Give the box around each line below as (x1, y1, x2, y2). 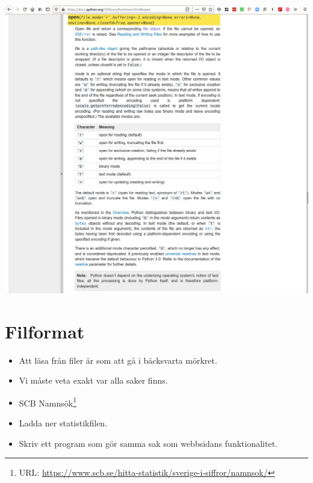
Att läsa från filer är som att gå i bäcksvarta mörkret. (19, 354, 217, 366)
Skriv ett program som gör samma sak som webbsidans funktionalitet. (19, 437, 277, 449)
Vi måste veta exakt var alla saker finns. (19, 374, 168, 387)
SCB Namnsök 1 (19, 394, 76, 409)
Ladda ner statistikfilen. (19, 417, 108, 429)
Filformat (5, 319, 85, 343)
